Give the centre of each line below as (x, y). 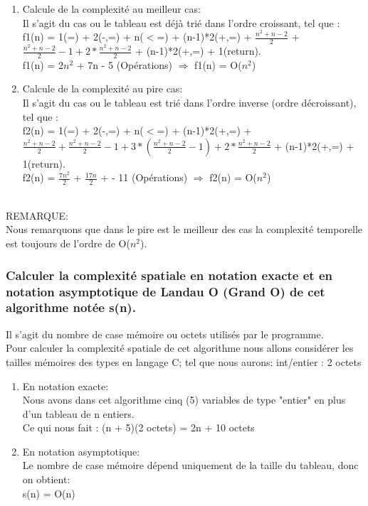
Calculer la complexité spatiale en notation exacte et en (169, 275)
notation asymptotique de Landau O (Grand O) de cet (165, 291)
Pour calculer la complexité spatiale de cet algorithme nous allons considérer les (180, 348)
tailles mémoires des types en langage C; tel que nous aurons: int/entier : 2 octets (184, 361)
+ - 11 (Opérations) (144, 177)
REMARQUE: (37, 215)
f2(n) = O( (233, 177)
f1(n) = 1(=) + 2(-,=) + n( (83, 37)
